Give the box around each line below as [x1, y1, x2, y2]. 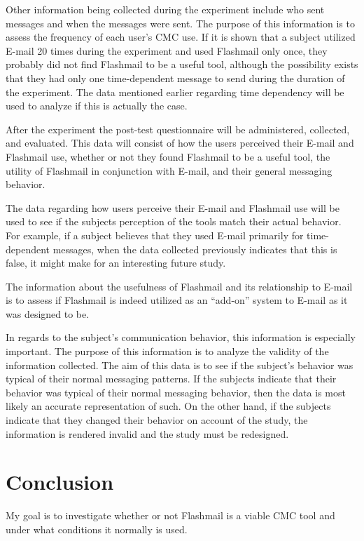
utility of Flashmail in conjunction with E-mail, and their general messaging [6, 163, 332, 178]
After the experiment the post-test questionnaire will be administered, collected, [6, 121, 350, 136]
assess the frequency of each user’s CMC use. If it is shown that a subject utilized [6, 29, 356, 44]
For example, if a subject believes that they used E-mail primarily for [6, 227, 304, 242]
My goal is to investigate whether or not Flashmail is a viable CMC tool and [6, 508, 335, 523]
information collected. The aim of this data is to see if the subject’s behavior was [6, 357, 353, 372]
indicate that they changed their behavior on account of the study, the [6, 413, 308, 427]
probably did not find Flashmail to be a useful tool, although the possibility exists [6, 57, 358, 72]
